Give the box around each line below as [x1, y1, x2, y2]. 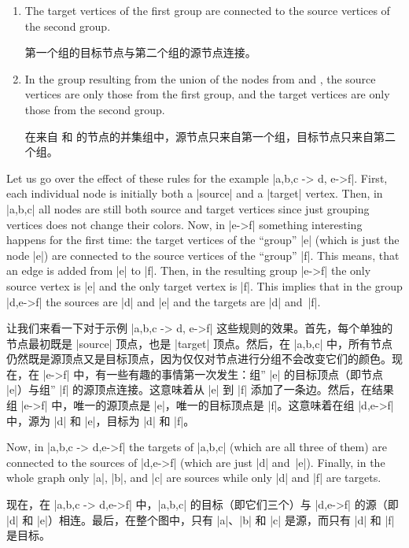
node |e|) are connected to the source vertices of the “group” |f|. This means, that [6, 246, 400, 263]
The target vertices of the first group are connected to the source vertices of [24, 2, 390, 18]
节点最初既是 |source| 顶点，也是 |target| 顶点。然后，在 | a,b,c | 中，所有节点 [6, 335, 392, 351]
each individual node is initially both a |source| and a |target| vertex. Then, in [6, 185, 383, 202]
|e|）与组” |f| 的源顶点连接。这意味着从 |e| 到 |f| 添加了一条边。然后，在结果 [6, 381, 394, 398]
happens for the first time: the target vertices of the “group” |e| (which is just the [6, 231, 400, 248]
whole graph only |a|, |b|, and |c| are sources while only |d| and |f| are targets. [6, 469, 381, 486]
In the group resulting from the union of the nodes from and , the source [24, 70, 376, 87]
